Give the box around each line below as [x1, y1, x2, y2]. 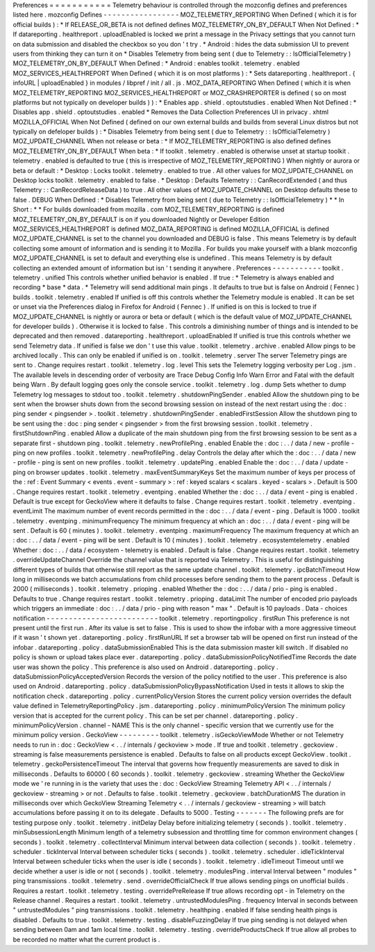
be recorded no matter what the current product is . [12, 935, 160, 944]
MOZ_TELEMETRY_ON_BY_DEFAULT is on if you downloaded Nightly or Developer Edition [12, 215, 270, 223]
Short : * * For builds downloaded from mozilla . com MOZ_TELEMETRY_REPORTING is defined [12, 205, 285, 213]
